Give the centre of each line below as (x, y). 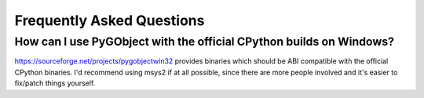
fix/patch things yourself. (55, 83)
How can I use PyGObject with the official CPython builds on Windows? (205, 42)
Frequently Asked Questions (110, 20)
